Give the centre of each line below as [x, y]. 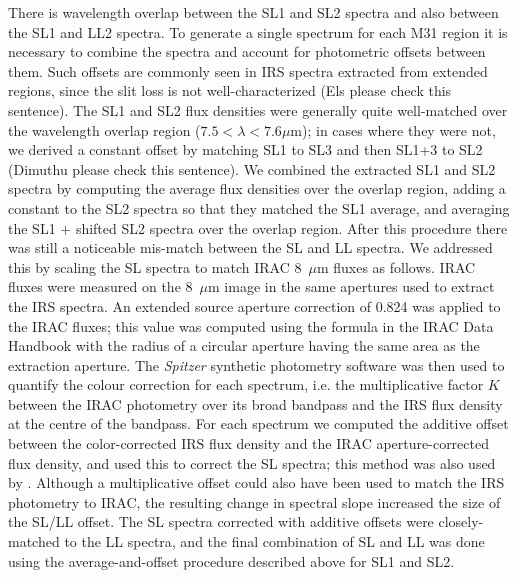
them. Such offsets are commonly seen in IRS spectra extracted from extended [248, 70]
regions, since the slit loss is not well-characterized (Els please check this [230, 90]
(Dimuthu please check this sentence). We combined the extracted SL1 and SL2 [252, 168]
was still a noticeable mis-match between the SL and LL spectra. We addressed [250, 247]
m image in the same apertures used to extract [351, 286]
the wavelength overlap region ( [104, 129]
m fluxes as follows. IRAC [396, 266]
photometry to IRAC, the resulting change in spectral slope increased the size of [254, 501]
